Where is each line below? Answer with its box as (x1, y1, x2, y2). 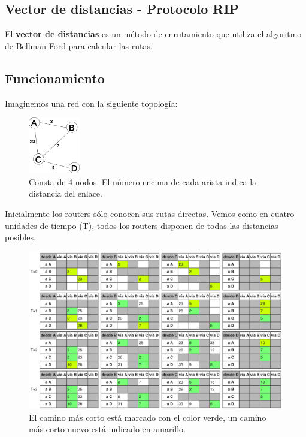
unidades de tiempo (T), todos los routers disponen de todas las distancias (5, 219, 278, 231)
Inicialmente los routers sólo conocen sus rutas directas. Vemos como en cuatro (5, 207, 295, 219)
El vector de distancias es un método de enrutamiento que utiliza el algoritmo (5, 28, 302, 40)
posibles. (5, 231, 36, 243)
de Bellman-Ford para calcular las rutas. (5, 39, 153, 52)
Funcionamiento (5, 68, 105, 87)
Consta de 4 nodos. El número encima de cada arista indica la (29, 175, 257, 188)
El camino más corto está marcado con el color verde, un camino (29, 411, 266, 423)
